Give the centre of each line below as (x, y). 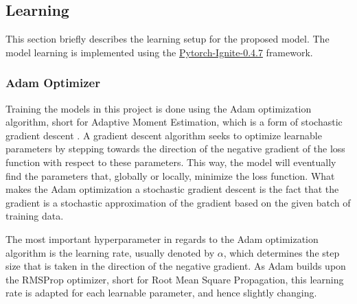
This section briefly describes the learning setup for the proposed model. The (168, 39)
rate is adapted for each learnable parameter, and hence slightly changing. (161, 293)
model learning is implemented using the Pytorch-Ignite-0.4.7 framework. (159, 52)
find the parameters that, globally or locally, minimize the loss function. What (170, 175)
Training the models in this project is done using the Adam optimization (159, 108)
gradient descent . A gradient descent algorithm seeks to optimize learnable (164, 135)
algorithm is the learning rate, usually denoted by (110, 252)
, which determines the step (281, 252)
